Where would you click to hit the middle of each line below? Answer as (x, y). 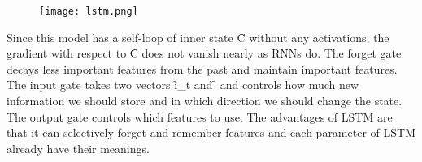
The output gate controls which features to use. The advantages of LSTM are (200, 116)
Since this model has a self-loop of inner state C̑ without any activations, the (198, 37)
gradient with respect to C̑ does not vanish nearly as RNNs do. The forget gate (204, 53)
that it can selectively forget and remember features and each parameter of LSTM (211, 132)
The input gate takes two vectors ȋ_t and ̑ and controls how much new (183, 85)
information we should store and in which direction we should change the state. (204, 101)
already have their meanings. (78, 148)
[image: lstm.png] (89, 11)
